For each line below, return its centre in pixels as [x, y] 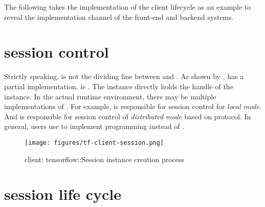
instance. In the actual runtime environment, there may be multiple [110, 96]
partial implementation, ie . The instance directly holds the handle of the [119, 86]
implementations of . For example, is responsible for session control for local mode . [133, 106]
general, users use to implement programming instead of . [94, 126]
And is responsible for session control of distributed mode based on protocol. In [128, 116]
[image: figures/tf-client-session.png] [94, 143]
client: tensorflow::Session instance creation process [105, 159]
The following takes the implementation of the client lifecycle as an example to [128, 7]
